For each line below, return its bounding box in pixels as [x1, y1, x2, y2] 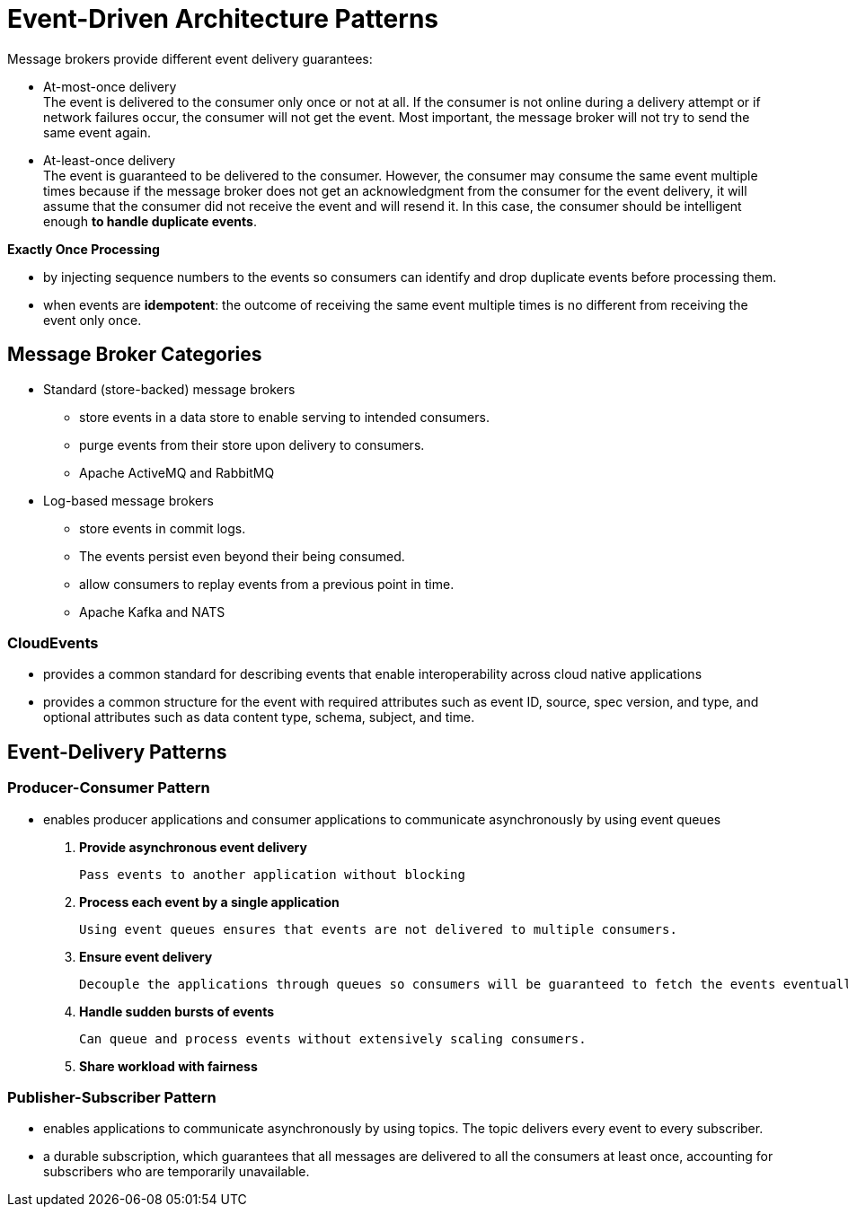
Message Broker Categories [7, 343, 262, 366]
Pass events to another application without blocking [79, 867, 465, 882]
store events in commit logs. [79, 520, 246, 536]
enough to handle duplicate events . [43, 213, 257, 229]
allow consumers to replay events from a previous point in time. [79, 576, 455, 592]
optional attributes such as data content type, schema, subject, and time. [43, 709, 475, 726]
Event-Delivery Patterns [7, 740, 227, 763]
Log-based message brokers [43, 492, 214, 508]
